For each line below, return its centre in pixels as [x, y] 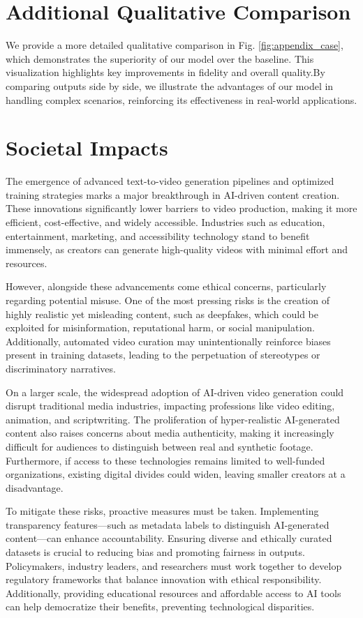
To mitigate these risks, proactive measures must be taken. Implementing [162, 511]
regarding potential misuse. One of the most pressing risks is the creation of [168, 300]
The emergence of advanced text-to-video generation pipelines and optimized [170, 181]
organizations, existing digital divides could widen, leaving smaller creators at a [176, 474]
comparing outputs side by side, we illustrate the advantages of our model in [170, 85]
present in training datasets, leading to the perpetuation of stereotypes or [163, 355]
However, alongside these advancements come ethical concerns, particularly [166, 286]
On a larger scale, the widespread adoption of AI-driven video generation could [175, 392]
